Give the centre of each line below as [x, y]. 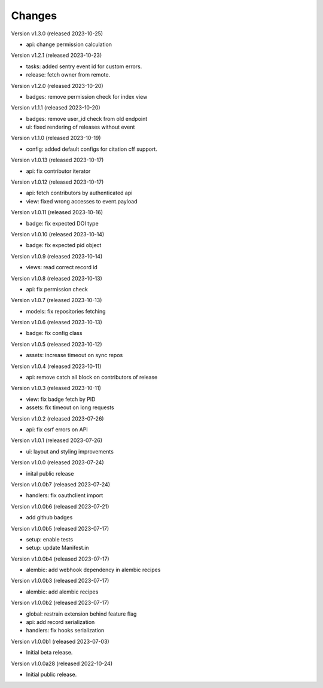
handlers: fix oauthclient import [65, 495]
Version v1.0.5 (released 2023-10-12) [57, 344]
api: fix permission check [57, 289]
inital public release [50, 473]
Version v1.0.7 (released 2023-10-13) [57, 300]
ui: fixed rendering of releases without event [80, 127]
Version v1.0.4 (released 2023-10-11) [56, 366]
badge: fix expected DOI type [62, 223]
